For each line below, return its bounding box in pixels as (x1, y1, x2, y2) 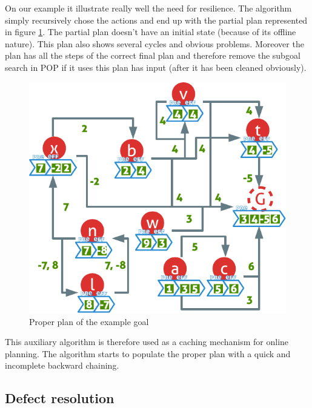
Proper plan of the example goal (29, 315, 149, 327)
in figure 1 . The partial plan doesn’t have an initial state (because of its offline (5, 25, 296, 38)
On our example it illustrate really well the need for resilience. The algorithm (5, 2, 292, 14)
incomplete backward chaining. (5, 359, 119, 372)
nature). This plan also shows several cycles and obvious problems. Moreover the (5, 37, 304, 50)
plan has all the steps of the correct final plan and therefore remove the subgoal (5, 49, 300, 62)
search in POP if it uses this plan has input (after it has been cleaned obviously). (5, 61, 307, 73)
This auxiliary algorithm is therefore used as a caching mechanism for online (5, 335, 289, 348)
